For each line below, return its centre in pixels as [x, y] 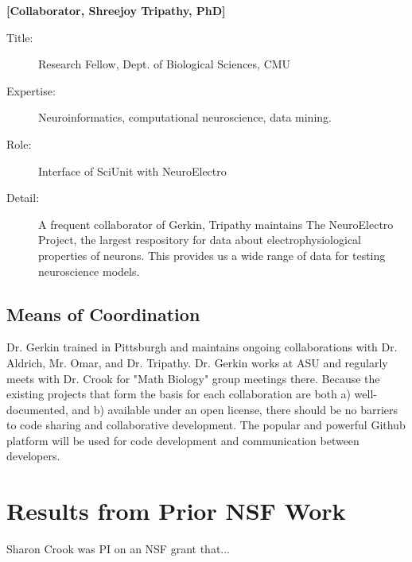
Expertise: [31, 90]
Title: [20, 37]
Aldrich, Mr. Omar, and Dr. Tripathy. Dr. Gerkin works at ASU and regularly [197, 362]
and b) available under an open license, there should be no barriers [235, 409]
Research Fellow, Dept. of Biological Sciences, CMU [165, 64]
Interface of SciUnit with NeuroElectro [132, 171]
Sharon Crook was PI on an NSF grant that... [119, 549]
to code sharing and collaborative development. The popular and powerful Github [206, 425]
